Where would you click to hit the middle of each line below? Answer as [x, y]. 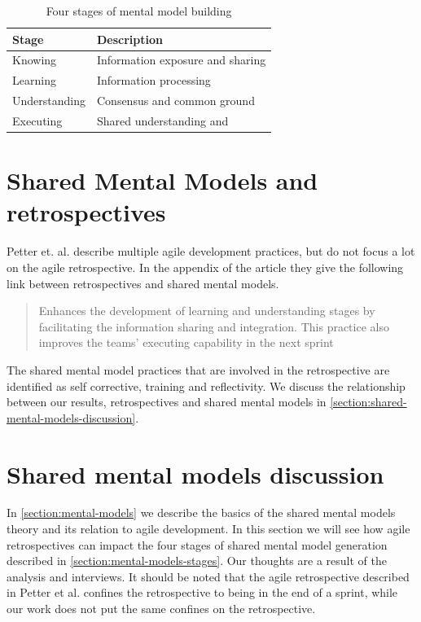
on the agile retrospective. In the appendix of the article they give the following [205, 267]
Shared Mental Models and [162, 180]
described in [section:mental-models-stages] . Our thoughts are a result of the [197, 561]
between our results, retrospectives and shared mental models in [167, 402]
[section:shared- [368, 402]
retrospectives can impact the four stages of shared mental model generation [197, 544]
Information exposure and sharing [181, 60]
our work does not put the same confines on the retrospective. [161, 608]
